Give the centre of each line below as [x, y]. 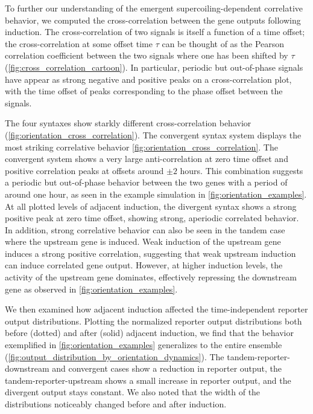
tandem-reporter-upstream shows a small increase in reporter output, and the [148, 380]
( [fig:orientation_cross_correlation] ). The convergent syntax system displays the [153, 134]
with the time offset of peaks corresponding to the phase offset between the [144, 91]
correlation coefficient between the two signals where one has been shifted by [147, 55]
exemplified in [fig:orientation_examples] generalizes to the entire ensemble [144, 345]
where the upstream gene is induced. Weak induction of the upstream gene [143, 241]
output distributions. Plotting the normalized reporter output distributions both [153, 321]
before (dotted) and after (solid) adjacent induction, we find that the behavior [149, 333]
